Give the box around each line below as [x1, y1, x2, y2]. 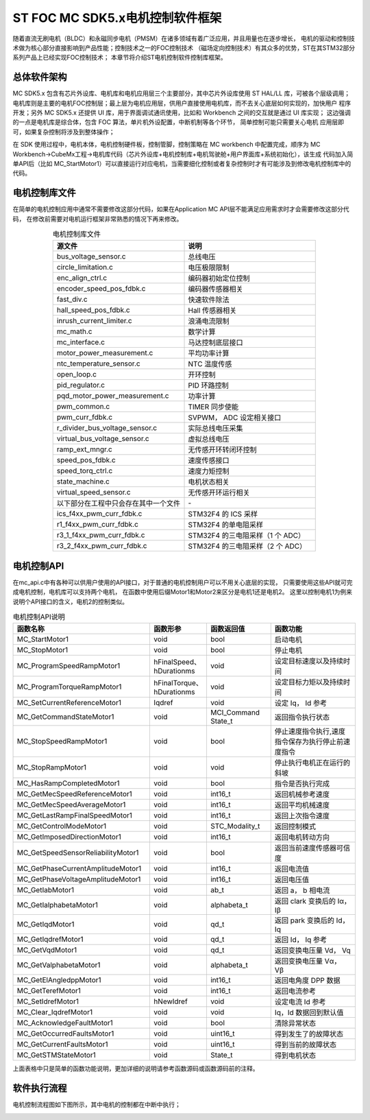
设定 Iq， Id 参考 [274, 698, 328, 708]
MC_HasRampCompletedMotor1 [16, 778, 120, 788]
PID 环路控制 [188, 381, 229, 390]
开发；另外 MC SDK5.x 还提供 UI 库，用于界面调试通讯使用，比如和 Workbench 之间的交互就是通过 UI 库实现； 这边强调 [12, 108, 351, 117]
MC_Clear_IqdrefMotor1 [16, 1008, 92, 1017]
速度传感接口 [188, 456, 230, 466]
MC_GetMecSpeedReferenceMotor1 [16, 789, 133, 799]
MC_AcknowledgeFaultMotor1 [16, 1018, 113, 1028]
